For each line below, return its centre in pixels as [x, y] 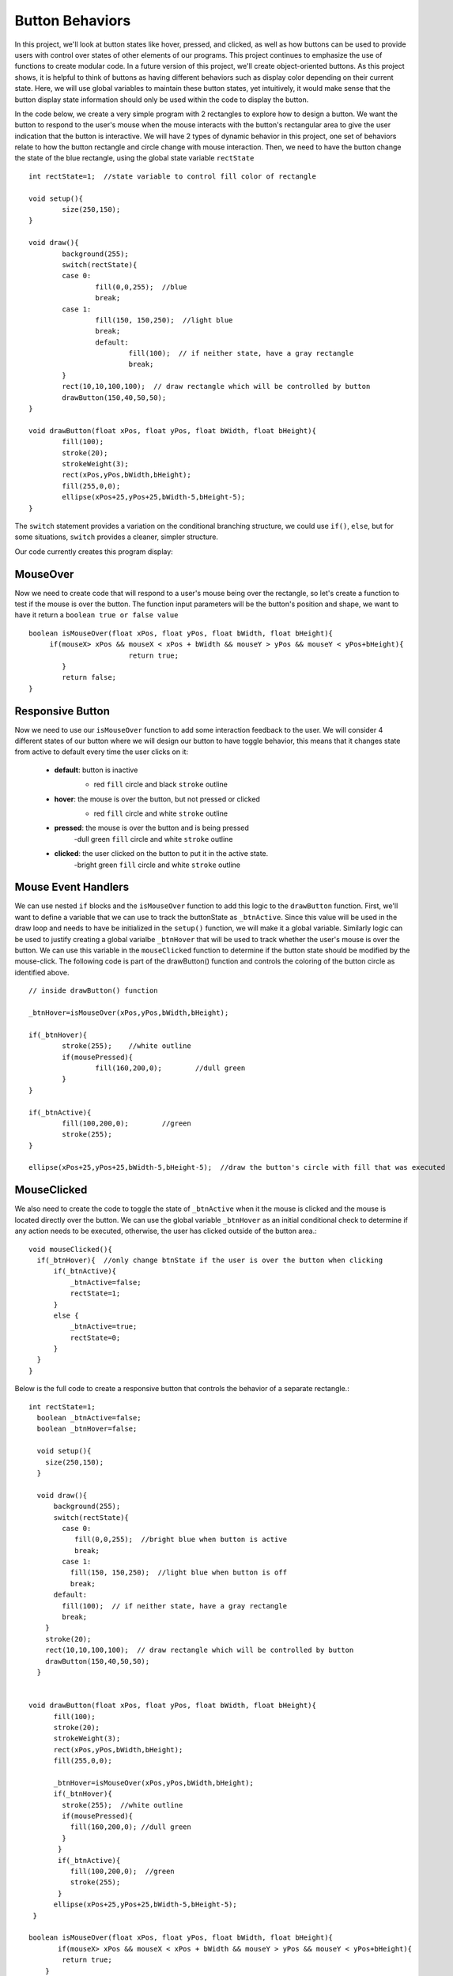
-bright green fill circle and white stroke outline [157, 865]
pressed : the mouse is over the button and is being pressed [151, 828]
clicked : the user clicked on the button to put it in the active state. [161, 854]
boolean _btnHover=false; [87, 1429]
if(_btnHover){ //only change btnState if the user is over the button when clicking [210, 1260]
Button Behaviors [73, 21]
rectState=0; [95, 1337]
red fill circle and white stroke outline [161, 813]
